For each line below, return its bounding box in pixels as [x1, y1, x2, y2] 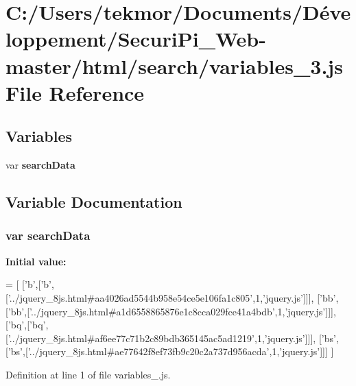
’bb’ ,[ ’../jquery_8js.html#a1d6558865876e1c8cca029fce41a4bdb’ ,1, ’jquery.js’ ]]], [8, 304, 336, 318]
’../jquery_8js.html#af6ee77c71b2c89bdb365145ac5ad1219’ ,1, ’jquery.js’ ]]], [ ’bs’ [8, 330, 336, 345]
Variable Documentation [5, 191, 182, 213]
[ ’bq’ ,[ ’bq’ [5, 317, 46, 332]
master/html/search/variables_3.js [5, 51, 343, 80]
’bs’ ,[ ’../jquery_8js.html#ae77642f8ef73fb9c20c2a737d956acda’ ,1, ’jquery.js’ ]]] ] [8, 344, 334, 359]
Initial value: [5, 254, 67, 268]
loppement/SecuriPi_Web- [5, 25, 266, 53]
